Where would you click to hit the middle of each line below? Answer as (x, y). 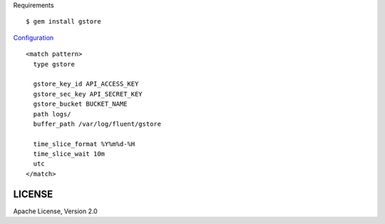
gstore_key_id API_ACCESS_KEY (86, 84)
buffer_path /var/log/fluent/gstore (97, 124)
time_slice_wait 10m (69, 154)
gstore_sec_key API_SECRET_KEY (88, 94)
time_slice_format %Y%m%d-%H (84, 144)
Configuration (34, 37)
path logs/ (52, 114)
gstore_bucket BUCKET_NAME (80, 104)
